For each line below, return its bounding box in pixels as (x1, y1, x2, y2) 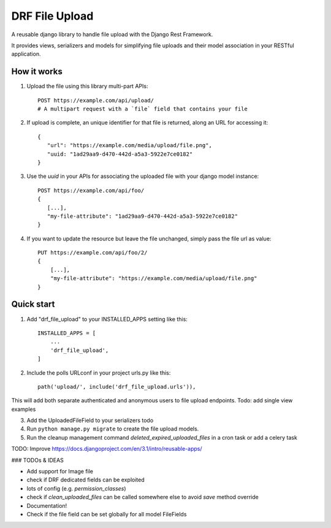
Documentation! (26, 502, 67, 509)
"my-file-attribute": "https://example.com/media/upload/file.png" (50, 275, 257, 282)
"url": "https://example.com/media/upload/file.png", (47, 142, 213, 149)
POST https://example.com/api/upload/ (37, 97, 154, 104)
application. (11, 50, 41, 58)
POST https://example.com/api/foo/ (37, 187, 145, 194)
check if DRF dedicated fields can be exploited (26, 476, 145, 484)
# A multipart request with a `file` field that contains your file (37, 105, 248, 113)
